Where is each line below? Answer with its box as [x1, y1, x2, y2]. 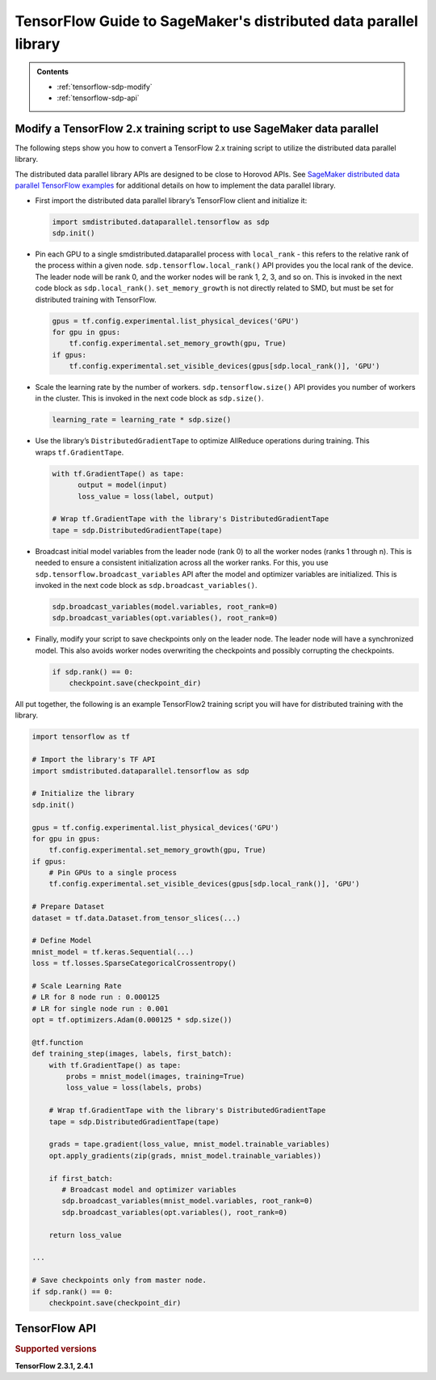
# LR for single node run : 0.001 [31, 1004, 169, 1013]
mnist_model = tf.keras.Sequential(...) [31, 947, 194, 956]
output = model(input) [78, 480, 168, 489]
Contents [36, 67, 69, 77]
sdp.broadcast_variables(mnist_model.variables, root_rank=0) [61, 1196, 313, 1205]
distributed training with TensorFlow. [35, 294, 157, 304]
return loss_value [48, 1230, 122, 1239]
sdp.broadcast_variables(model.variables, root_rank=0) [52, 602, 279, 611]
